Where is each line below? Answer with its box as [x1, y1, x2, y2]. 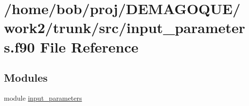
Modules [4, 70, 48, 85]
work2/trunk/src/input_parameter [4, 18, 246, 37]
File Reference [40, 36, 139, 56]
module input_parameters [4, 92, 82, 103]
